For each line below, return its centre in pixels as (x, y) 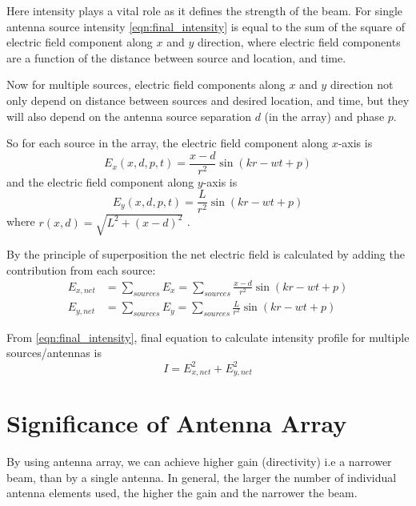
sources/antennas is (54, 353)
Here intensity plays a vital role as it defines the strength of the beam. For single (205, 10)
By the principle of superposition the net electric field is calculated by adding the (206, 254)
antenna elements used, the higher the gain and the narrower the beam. (182, 493)
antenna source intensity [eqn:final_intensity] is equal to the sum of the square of (206, 26)
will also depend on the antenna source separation (129, 116)
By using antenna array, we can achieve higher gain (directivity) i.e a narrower (199, 462)
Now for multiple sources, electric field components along (146, 84)
